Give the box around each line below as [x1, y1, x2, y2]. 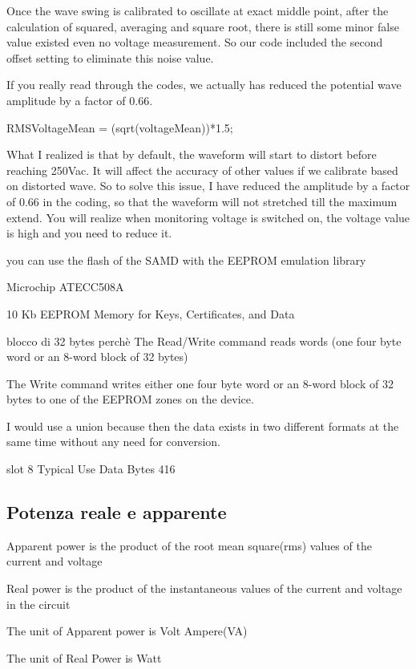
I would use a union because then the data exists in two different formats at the [6, 417, 399, 434]
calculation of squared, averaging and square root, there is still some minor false [6, 18, 399, 34]
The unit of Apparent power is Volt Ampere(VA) [6, 622, 248, 639]
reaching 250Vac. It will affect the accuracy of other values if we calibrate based [6, 161, 398, 178]
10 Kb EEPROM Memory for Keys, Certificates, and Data [6, 305, 295, 322]
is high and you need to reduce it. [6, 225, 172, 241]
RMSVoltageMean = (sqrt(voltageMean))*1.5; [6, 119, 233, 136]
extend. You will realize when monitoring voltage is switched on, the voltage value [6, 209, 410, 225]
